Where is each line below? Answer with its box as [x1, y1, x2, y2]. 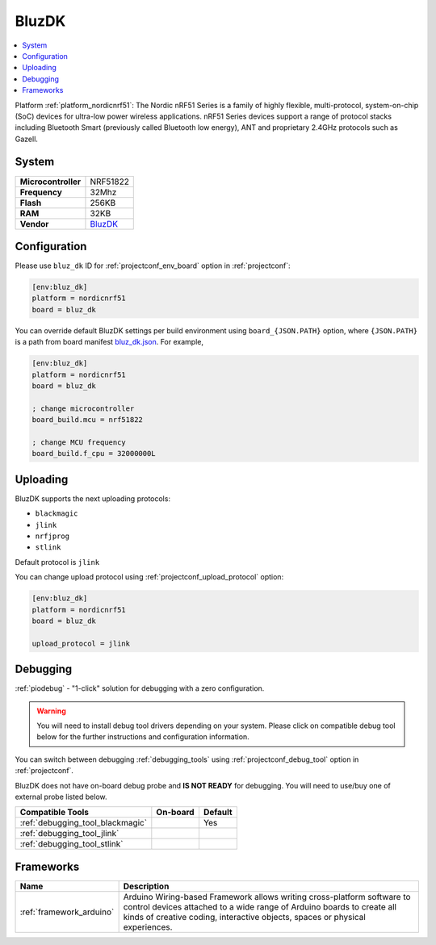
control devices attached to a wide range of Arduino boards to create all [123, 901, 397, 912]
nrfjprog [35, 532, 70, 541]
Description [123, 880, 170, 892]
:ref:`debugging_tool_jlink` [19, 828, 119, 839]
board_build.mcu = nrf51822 [31, 416, 143, 424]
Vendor [19, 218, 49, 229]
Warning [36, 706, 66, 716]
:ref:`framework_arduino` [19, 906, 115, 918]
